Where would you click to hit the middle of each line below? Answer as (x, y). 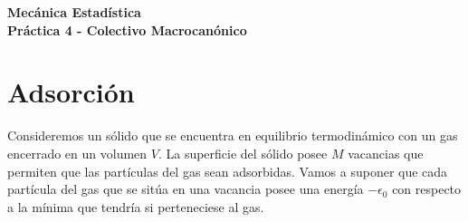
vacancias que (386, 153)
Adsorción (71, 92)
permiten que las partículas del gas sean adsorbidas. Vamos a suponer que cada (228, 171)
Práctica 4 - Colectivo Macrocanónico (127, 29)
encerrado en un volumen (77, 153)
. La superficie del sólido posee (243, 153)
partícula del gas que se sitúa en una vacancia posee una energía (186, 189)
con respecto (427, 189)
